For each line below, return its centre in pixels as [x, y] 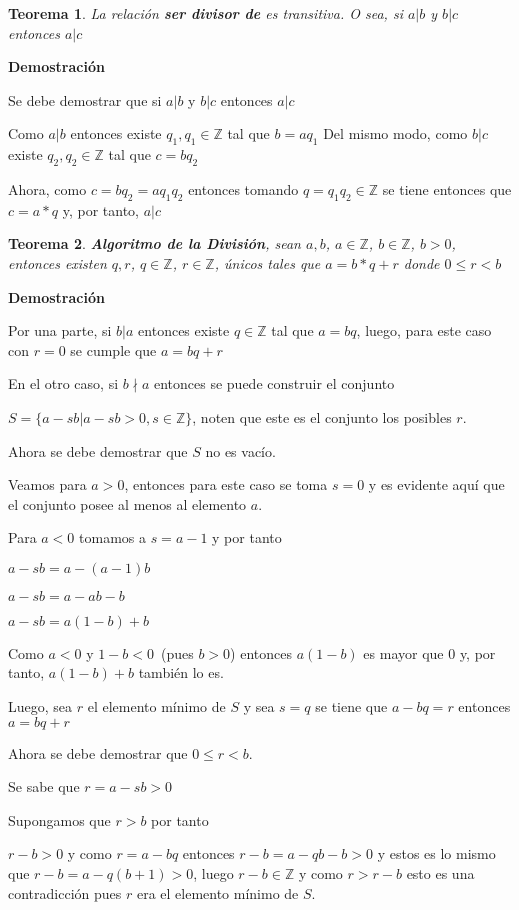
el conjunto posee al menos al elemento [127, 503]
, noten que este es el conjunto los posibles [322, 416]
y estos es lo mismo [436, 853]
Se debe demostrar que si [85, 99]
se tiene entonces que [447, 188]
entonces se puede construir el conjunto [274, 383]
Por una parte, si [60, 330]
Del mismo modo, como [395, 133]
